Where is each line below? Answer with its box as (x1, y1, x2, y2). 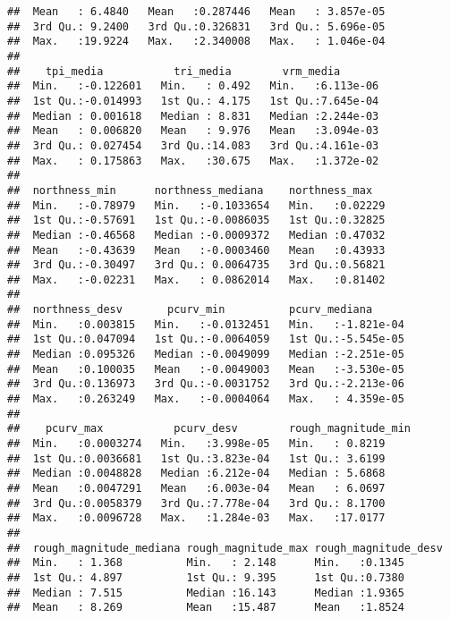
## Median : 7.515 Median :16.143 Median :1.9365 (7, 586, 404, 599)
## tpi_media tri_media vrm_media (7, 64, 341, 78)
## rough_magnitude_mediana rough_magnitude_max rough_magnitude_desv (7, 541, 443, 555)
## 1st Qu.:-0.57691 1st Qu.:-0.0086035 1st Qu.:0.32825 (7, 214, 386, 227)
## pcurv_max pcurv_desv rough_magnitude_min (7, 422, 412, 436)
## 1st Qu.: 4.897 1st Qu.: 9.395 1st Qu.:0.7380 (7, 571, 404, 584)
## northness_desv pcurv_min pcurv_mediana (7, 303, 373, 317)
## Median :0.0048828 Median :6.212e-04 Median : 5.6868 (7, 467, 386, 480)
